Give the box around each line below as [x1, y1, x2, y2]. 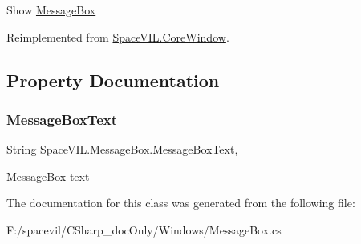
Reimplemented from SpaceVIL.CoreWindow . [6, 28, 229, 45]
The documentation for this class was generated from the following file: [6, 194, 355, 211]
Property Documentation [6, 67, 220, 92]
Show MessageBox [6, 2, 96, 18]
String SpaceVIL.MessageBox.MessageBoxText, [6, 141, 238, 158]
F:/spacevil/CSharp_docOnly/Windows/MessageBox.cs [6, 221, 282, 238]
